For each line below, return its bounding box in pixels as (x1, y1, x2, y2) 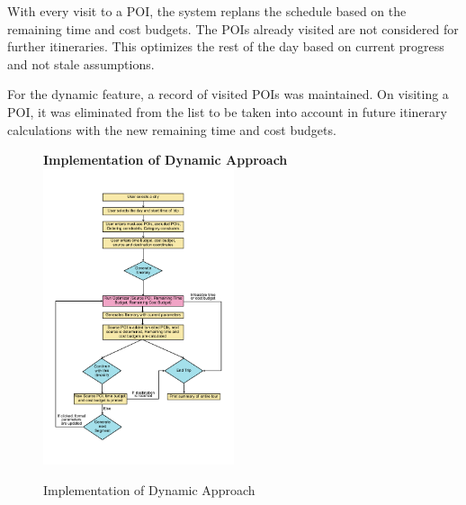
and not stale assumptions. (7, 54, 155, 73)
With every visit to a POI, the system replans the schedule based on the (7, 2, 407, 20)
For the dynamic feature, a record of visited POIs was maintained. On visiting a (7, 85, 449, 104)
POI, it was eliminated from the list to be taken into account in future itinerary (7, 102, 447, 121)
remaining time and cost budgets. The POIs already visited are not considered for (7, 19, 459, 38)
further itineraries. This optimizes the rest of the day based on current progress (7, 37, 444, 56)
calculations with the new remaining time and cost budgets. (7, 120, 336, 139)
